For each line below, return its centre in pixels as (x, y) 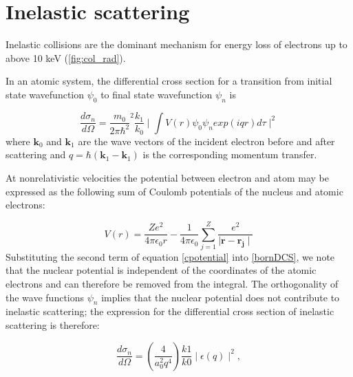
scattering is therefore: (53, 325)
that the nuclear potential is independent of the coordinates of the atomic (161, 270)
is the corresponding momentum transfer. (230, 154)
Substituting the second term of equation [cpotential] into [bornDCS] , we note (170, 256)
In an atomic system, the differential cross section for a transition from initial (169, 81)
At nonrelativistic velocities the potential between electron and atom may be (167, 177)
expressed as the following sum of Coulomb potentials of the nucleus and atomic (174, 191)
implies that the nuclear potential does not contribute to (221, 297)
